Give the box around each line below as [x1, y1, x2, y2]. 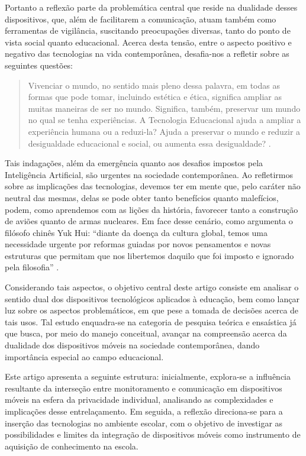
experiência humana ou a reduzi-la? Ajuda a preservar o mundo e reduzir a [28, 125, 301, 137]
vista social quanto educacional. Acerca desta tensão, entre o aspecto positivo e [5, 35, 292, 48]
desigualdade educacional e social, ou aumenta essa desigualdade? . [28, 137, 271, 149]
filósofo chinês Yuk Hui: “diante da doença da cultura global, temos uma [5, 226, 268, 238]
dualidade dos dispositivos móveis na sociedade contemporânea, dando [5, 339, 260, 351]
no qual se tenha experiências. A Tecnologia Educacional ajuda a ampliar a [28, 114, 301, 126]
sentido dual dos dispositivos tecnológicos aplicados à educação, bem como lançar [5, 292, 299, 305]
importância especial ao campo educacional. [5, 350, 164, 363]
